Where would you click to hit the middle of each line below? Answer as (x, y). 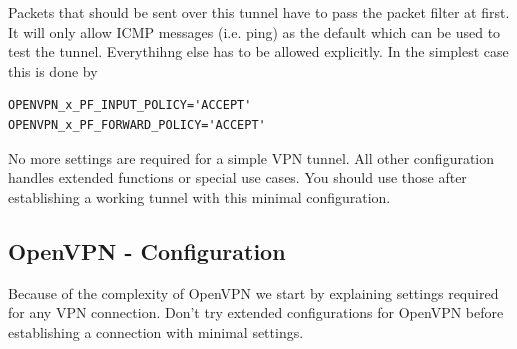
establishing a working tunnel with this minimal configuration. (199, 196)
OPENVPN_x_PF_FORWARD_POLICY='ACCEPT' (137, 124)
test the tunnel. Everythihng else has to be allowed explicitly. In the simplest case (258, 51)
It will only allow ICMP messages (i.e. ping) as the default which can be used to (254, 31)
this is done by (53, 70)
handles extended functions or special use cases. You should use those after (237, 177)
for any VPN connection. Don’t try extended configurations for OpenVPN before (256, 312)
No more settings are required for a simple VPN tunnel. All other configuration (251, 157)
